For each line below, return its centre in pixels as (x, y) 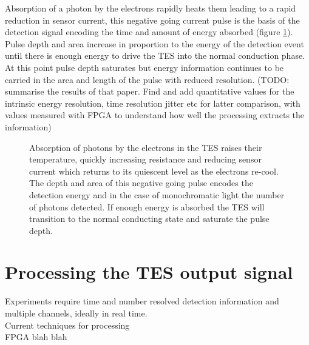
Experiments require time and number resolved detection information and (142, 301)
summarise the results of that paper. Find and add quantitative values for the (150, 91)
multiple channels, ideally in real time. (76, 313)
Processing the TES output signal (149, 272)
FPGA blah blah (36, 337)
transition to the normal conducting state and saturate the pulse (149, 219)
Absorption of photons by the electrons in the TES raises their (146, 147)
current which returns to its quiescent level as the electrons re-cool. (154, 171)
